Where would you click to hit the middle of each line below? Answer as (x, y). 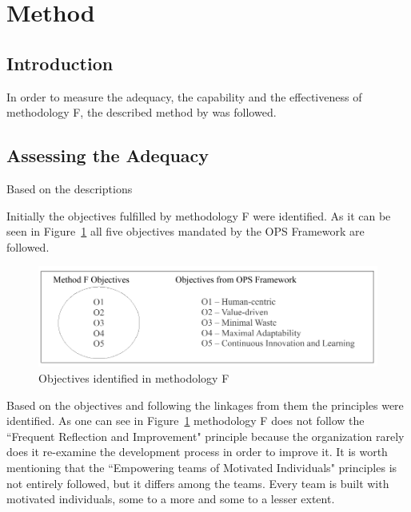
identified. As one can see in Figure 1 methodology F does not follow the (186, 421)
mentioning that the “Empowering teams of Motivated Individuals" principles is (202, 468)
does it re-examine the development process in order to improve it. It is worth (197, 452)
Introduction (60, 63)
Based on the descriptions (70, 188)
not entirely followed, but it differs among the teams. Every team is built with (198, 483)
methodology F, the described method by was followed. (142, 112)
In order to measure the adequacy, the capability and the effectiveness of (184, 96)
